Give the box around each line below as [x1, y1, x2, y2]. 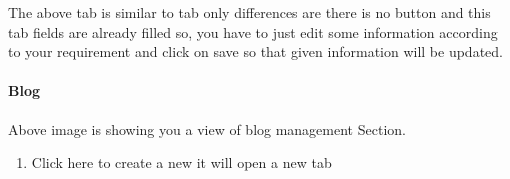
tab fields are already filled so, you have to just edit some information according [8, 21, 498, 42]
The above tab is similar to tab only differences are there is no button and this [8, 2, 491, 22]
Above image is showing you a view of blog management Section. [8, 118, 406, 139]
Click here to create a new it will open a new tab [31, 152, 332, 173]
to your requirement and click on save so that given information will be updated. [8, 41, 503, 62]
